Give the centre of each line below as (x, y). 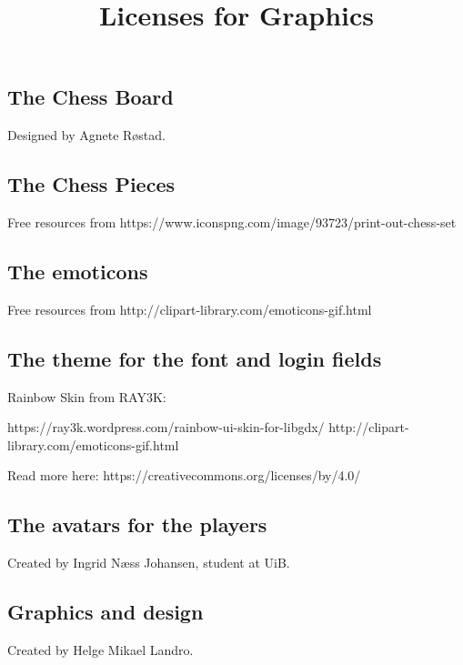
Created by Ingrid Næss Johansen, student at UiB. (149, 563)
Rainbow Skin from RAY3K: (87, 396)
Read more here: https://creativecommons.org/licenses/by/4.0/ (184, 475)
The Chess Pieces (91, 184)
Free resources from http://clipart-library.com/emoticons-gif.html (190, 309)
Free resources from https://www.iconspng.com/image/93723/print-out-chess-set (232, 222)
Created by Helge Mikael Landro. (101, 649)
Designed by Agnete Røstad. (86, 135)
